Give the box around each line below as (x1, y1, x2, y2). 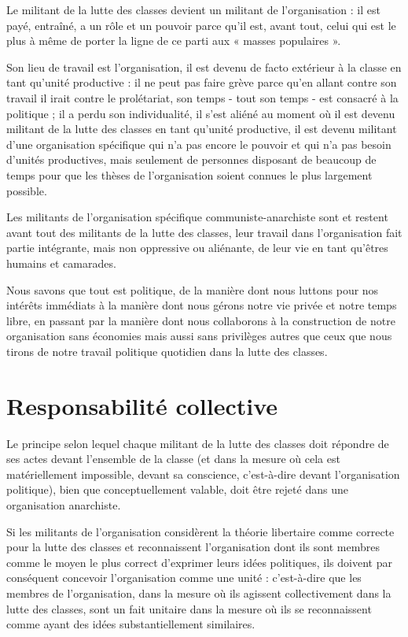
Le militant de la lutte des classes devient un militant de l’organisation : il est (6, 2, 380, 17)
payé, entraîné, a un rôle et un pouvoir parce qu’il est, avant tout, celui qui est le (6, 17, 396, 33)
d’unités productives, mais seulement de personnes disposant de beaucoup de (6, 151, 377, 168)
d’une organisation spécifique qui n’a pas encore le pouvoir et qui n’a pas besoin (6, 135, 391, 152)
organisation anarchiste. (6, 496, 121, 513)
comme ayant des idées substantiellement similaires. (6, 616, 255, 632)
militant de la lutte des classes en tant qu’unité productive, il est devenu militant (6, 120, 397, 137)
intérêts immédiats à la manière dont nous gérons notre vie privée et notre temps (6, 297, 397, 313)
